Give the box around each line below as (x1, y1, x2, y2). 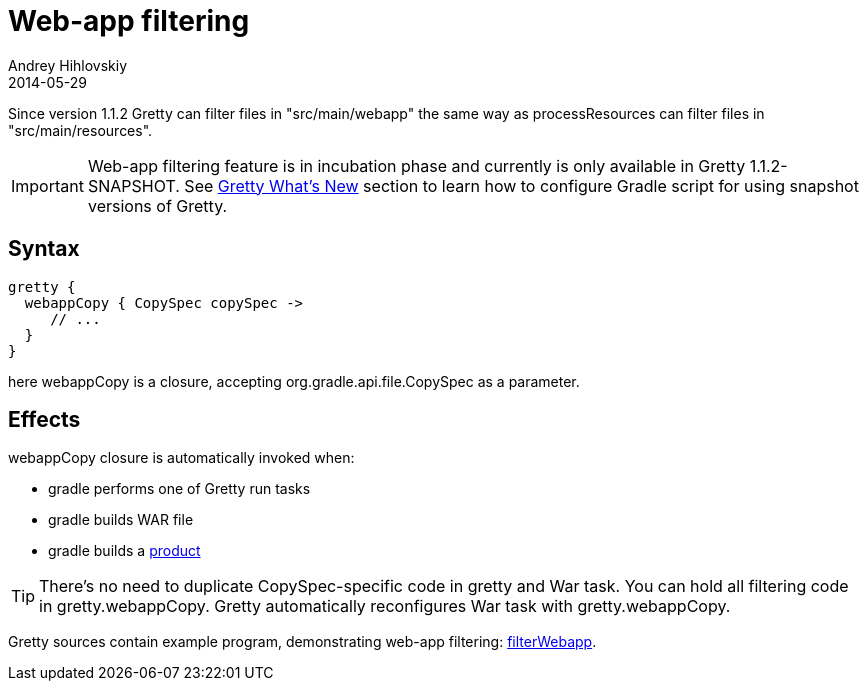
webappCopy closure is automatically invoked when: (8, 449, 355, 467)
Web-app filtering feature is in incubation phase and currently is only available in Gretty (87, 155, 746, 176)
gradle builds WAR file (48, 511, 194, 529)
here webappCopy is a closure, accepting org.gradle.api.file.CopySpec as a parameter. (8, 372, 580, 390)
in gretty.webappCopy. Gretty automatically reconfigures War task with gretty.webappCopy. (39, 596, 731, 617)
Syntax (8, 236, 80, 262)
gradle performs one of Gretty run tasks (48, 480, 311, 498)
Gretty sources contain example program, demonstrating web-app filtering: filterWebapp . (8, 633, 597, 651)
